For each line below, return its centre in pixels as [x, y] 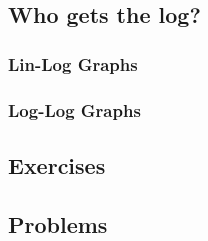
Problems [58, 223]
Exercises [57, 164]
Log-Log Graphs [74, 109]
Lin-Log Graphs [73, 63]
